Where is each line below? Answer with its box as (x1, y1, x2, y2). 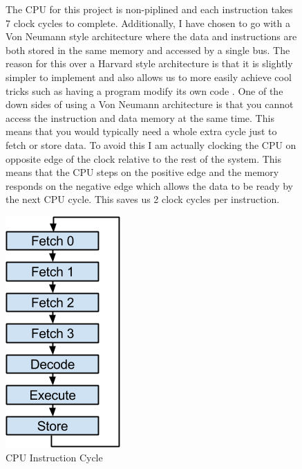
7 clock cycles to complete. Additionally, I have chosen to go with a (6, 15, 290, 30)
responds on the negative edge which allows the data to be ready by (6, 178, 294, 193)
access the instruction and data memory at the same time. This (6, 110, 274, 125)
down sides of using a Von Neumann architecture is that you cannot (6, 97, 294, 112)
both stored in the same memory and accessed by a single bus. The (6, 42, 290, 57)
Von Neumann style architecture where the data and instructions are (6, 29, 297, 44)
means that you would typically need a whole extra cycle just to (6, 124, 277, 139)
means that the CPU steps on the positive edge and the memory (6, 165, 279, 179)
